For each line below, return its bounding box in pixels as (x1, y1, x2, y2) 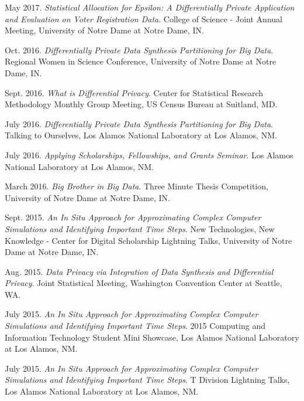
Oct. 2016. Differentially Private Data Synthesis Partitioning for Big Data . (5, 43, 274, 56)
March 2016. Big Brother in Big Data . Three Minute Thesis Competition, (5, 180, 268, 192)
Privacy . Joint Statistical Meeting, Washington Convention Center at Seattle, (5, 277, 282, 289)
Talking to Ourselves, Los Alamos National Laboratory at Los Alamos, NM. (5, 129, 277, 141)
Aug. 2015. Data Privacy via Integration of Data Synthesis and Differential (5, 265, 274, 277)
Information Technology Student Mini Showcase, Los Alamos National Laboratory (5, 331, 299, 343)
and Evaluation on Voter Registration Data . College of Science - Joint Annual (5, 12, 282, 25)
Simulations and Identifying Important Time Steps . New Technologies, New (5, 222, 275, 235)
